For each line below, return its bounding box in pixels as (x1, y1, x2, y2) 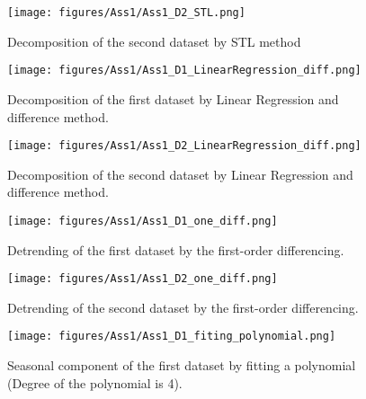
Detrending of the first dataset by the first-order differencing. (7, 240, 344, 259)
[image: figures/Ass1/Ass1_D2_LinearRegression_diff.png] (7, 139, 362, 153)
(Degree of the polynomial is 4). (7, 373, 183, 392)
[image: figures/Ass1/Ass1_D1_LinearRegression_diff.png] (7, 64, 362, 77)
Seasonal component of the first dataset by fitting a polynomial (7, 356, 356, 375)
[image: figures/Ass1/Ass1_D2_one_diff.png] (7, 272, 278, 286)
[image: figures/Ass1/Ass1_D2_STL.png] (7, 6, 245, 19)
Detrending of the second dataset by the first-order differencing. (7, 297, 359, 316)
